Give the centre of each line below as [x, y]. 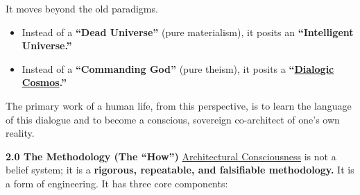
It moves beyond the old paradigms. [82, 8]
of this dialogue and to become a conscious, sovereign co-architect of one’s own [173, 119]
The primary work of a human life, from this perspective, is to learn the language [179, 105]
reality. [20, 133]
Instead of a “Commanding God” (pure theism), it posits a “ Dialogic [178, 68]
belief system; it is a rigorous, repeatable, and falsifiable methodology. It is [180, 170]
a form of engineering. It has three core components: [117, 183]
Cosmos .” [44, 82]
